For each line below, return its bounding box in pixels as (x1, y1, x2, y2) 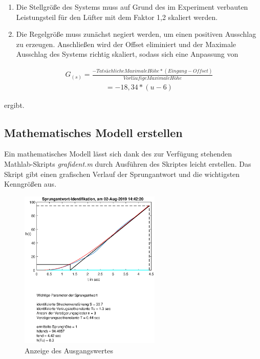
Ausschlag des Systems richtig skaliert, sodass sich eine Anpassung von (16, 49, 239, 59)
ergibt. (4, 99, 25, 110)
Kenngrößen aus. (4, 178, 57, 189)
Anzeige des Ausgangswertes (25, 345, 113, 355)
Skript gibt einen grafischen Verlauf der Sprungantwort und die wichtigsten (4, 168, 240, 179)
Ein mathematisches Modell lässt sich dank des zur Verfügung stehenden (4, 148, 232, 159)
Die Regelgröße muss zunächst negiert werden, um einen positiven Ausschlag (16, 29, 256, 39)
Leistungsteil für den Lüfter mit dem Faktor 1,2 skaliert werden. (16, 11, 218, 22)
